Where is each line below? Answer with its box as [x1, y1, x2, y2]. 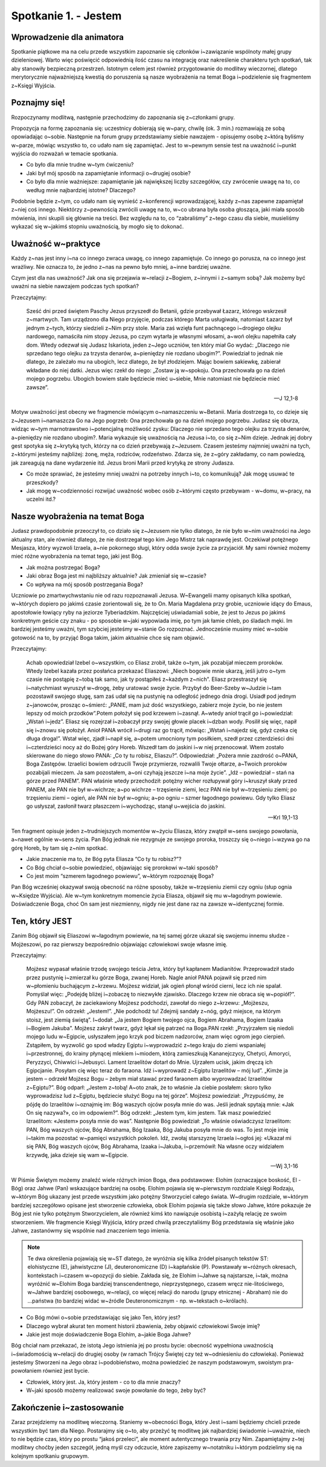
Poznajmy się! [11, 97, 66, 108]
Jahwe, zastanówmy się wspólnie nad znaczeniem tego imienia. [11, 1227, 170, 1234]
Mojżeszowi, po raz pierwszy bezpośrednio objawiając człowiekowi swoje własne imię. [11, 940, 228, 948]
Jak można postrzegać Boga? [26, 564, 101, 571]
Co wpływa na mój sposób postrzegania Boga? [26, 581, 143, 588]
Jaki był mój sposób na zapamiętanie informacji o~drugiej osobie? [26, 169, 191, 176]
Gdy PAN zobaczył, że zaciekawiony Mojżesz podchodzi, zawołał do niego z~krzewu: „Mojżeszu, [26, 999, 269, 1006]
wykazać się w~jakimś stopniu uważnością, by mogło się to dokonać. [11, 223, 184, 230]
